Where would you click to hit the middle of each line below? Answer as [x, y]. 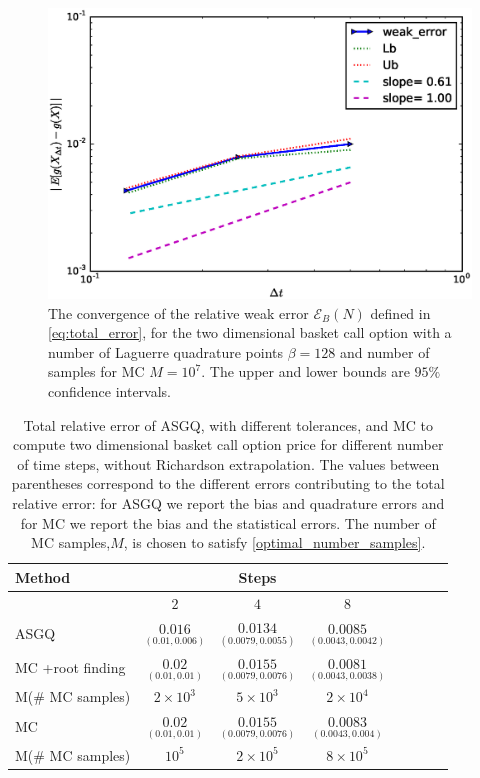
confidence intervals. [110, 391]
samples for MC [96, 371]
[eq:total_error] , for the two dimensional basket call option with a [250, 332]
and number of [384, 351]
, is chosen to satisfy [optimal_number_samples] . [274, 542]
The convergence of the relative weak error [178, 312]
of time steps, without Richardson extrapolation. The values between [228, 463]
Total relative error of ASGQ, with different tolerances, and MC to [228, 424]
